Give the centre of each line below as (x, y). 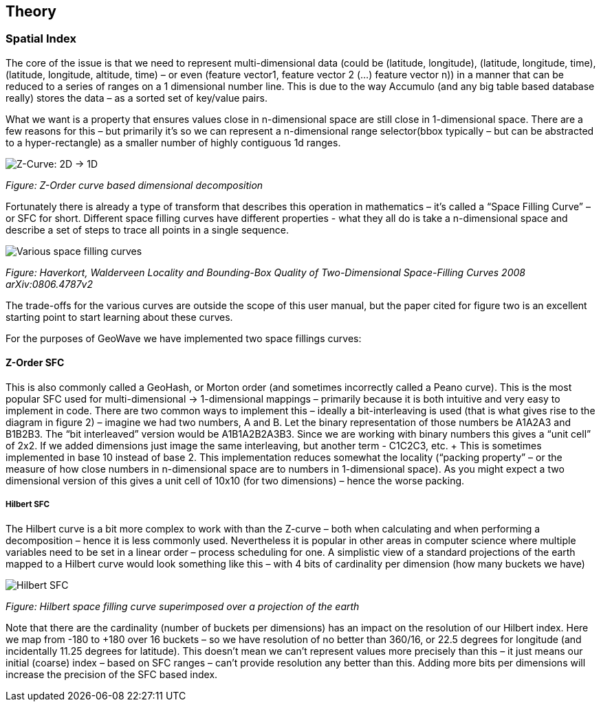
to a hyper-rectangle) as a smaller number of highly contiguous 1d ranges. (173, 142)
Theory (31, 11)
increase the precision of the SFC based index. (112, 674)
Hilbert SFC (28, 505)
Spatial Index (41, 39)
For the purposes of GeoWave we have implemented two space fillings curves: (184, 338)
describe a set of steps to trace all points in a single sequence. (147, 229)
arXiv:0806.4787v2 (50, 284)
